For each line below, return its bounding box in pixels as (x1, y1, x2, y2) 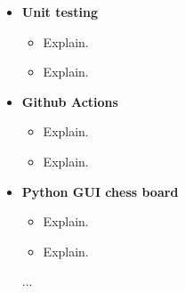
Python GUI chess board (21, 182, 179, 200)
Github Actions (21, 92, 118, 110)
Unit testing (21, 3, 98, 20)
